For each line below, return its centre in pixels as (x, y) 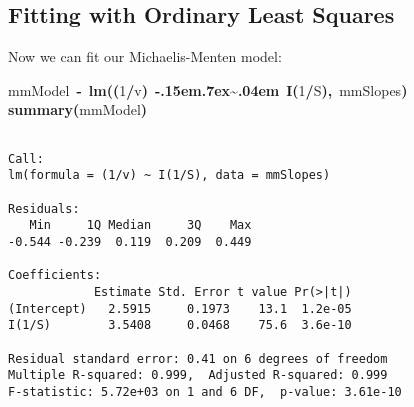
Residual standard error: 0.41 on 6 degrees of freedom (198, 358)
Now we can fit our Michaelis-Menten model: (145, 56)
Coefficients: (55, 275)
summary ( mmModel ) (78, 109)
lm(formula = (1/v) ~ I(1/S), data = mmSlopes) (169, 175)
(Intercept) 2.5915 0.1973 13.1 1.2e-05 (180, 308)
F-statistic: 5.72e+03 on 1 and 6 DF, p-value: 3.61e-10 (205, 391)
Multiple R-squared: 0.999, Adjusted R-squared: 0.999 (198, 375)
